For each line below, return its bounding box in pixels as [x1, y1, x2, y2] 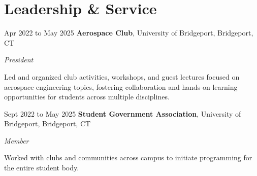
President [4, 54, 34, 65]
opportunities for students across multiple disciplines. [4, 91, 170, 102]
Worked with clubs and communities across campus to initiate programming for [4, 152, 252, 163]
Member [4, 135, 29, 146]
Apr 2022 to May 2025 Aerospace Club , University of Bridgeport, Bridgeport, [4, 27, 253, 38]
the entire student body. [4, 162, 79, 173]
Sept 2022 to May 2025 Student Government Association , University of [4, 108, 241, 119]
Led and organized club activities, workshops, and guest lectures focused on [4, 71, 240, 82]
